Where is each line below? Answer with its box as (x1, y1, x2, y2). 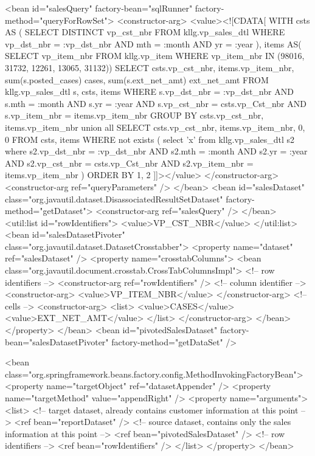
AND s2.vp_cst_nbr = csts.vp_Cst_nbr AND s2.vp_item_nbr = (5, 156, 254, 169)
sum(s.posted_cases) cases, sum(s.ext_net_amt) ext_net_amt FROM (5, 73, 269, 86)
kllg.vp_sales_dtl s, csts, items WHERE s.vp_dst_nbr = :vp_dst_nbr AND (5, 85, 294, 98)
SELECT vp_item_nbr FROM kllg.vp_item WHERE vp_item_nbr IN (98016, (5, 49, 305, 62)
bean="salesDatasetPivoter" (5, 335, 109, 348)
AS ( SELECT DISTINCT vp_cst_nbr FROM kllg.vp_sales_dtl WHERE (5, 26, 285, 38)
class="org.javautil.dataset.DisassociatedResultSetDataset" (5, 192, 223, 205)
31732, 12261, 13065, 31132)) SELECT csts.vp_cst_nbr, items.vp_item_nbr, (5, 61, 294, 74)
